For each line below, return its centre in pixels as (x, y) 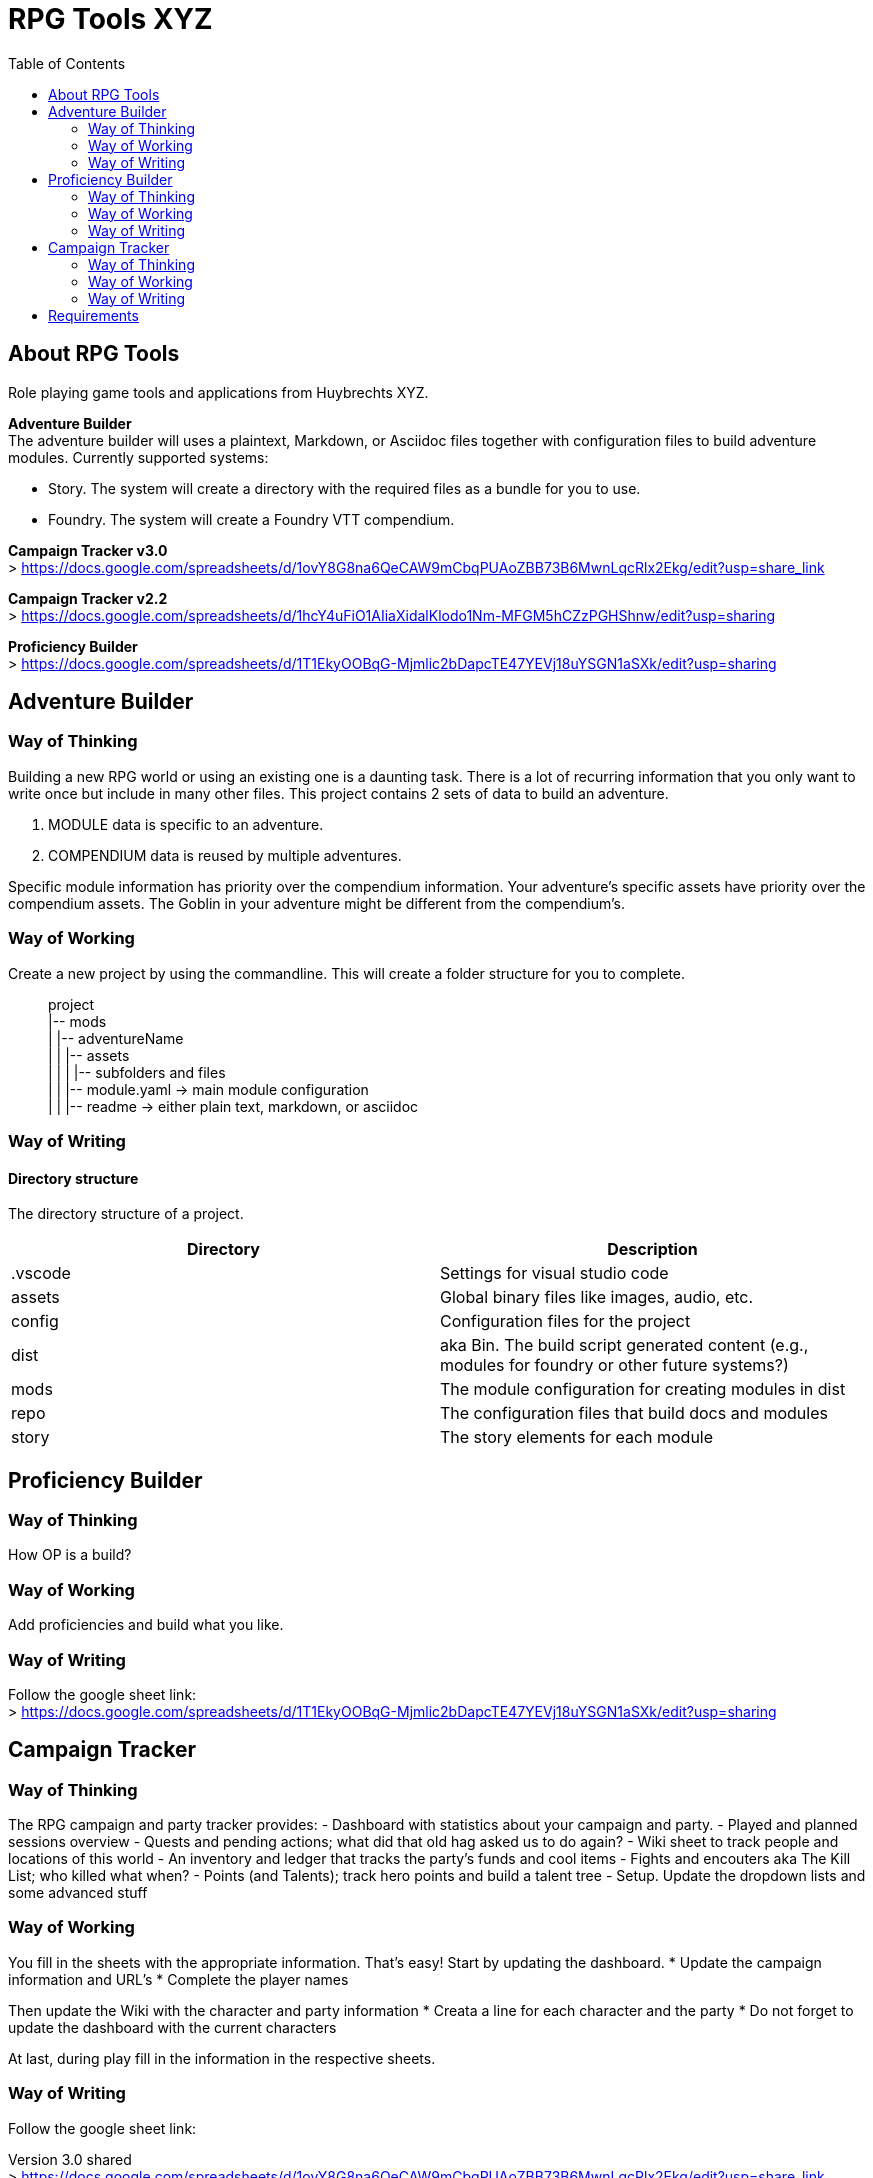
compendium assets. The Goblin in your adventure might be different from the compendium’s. (317, 903)
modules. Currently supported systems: (138, 457)
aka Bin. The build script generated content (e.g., (624, 1345)
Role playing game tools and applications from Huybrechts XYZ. (218, 392)
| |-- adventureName (116, 1038)
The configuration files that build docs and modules (634, 1413)
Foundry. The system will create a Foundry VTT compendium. (251, 519)
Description (652, 1249)
